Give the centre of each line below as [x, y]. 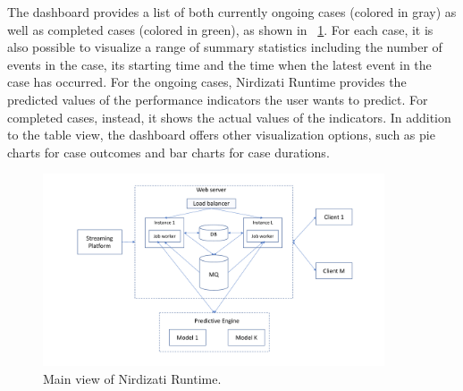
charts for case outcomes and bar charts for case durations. [168, 152]
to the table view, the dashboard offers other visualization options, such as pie [221, 135]
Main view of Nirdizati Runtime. [132, 378]
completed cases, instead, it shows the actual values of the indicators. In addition [229, 117]
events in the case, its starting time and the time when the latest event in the [219, 64]
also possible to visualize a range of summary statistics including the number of [225, 47]
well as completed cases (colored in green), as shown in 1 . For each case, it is [220, 29]
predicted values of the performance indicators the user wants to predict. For [218, 99]
